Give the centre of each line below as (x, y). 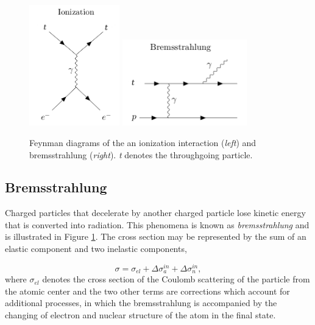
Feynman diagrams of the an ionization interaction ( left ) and (143, 142)
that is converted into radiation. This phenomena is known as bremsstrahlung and (157, 224)
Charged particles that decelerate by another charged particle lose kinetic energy (155, 213)
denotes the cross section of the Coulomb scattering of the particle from (176, 279)
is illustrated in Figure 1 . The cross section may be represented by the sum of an (156, 236)
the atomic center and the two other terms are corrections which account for (147, 291)
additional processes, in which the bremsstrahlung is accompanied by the (141, 303)
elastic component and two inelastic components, (96, 249)
